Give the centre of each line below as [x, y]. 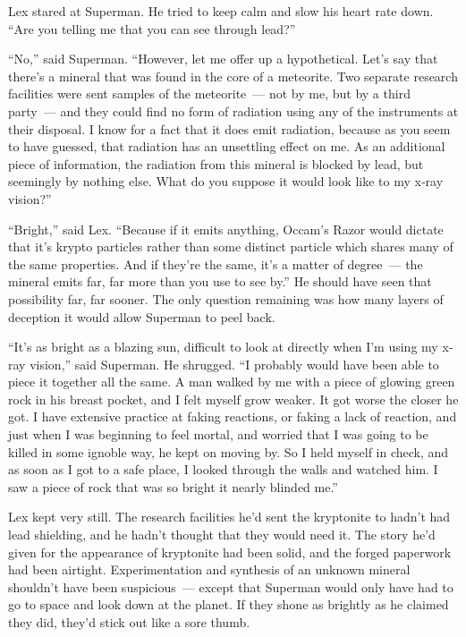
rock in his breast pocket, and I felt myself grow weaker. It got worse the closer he [233, 399]
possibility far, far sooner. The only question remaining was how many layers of [226, 298]
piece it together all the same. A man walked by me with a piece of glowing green [232, 382]
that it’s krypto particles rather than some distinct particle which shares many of [231, 246]
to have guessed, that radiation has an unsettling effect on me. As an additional [227, 146]
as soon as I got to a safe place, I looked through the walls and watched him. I [223, 469]
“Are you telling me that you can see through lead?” [152, 28]
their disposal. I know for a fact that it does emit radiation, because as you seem [229, 128]
